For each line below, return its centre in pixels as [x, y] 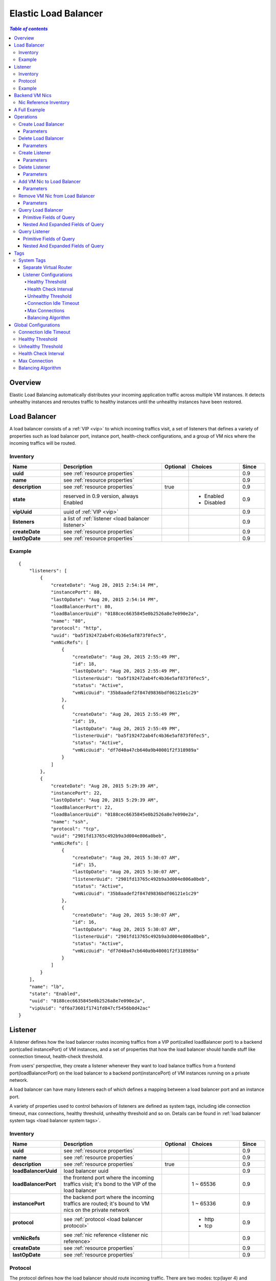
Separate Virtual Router [48, 267]
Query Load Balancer [41, 210]
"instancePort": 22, [76, 793]
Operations [26, 117]
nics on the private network [97, 1210]
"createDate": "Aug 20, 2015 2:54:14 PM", [105, 585]
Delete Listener [34, 167]
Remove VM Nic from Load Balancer [57, 196]
